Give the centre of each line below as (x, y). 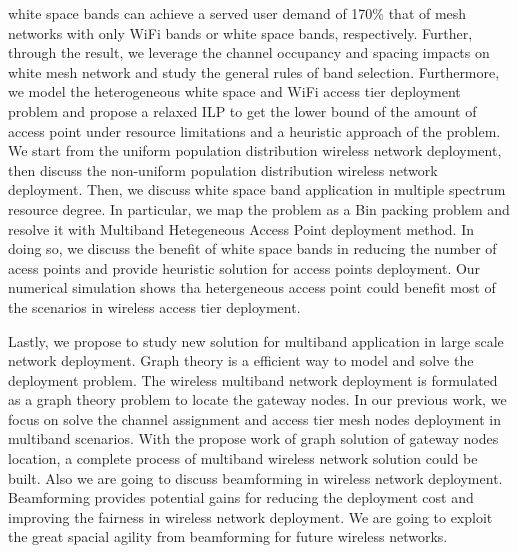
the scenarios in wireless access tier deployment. (154, 306)
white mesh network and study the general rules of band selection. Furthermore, (254, 71)
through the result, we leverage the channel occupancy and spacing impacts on (249, 52)
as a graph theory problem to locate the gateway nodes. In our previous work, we (257, 399)
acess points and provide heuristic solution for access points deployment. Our (244, 267)
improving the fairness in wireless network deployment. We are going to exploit (250, 516)
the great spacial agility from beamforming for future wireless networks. (228, 536)
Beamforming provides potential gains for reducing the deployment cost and (241, 497)
